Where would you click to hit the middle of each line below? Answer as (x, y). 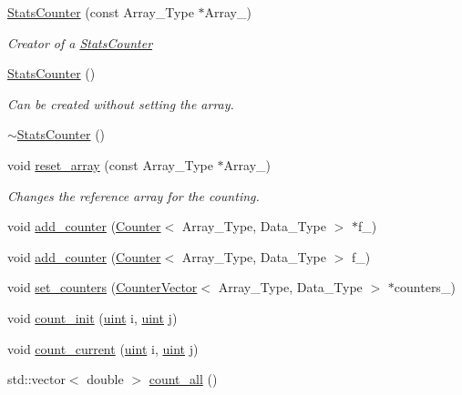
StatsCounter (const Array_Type (101, 12)
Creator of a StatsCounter (80, 42)
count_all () (183, 379)
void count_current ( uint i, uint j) (103, 348)
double (105, 379)
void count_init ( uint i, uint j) (92, 317)
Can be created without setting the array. (121, 103)
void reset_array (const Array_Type (110, 164)
